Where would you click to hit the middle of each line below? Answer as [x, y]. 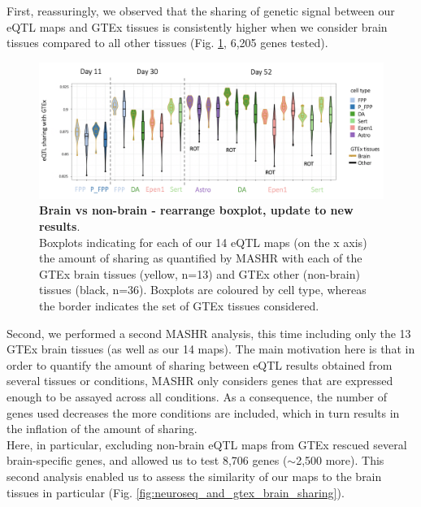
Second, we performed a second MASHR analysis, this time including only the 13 [209, 333]
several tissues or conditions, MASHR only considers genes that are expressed [200, 381]
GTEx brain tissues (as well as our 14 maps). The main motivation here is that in [211, 349]
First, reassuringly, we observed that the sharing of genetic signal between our [201, 11]
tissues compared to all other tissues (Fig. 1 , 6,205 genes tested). [167, 43]
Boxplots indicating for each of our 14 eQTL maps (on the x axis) [203, 242]
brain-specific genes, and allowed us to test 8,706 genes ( [147, 460]
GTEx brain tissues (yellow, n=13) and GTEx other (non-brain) [200, 273]
